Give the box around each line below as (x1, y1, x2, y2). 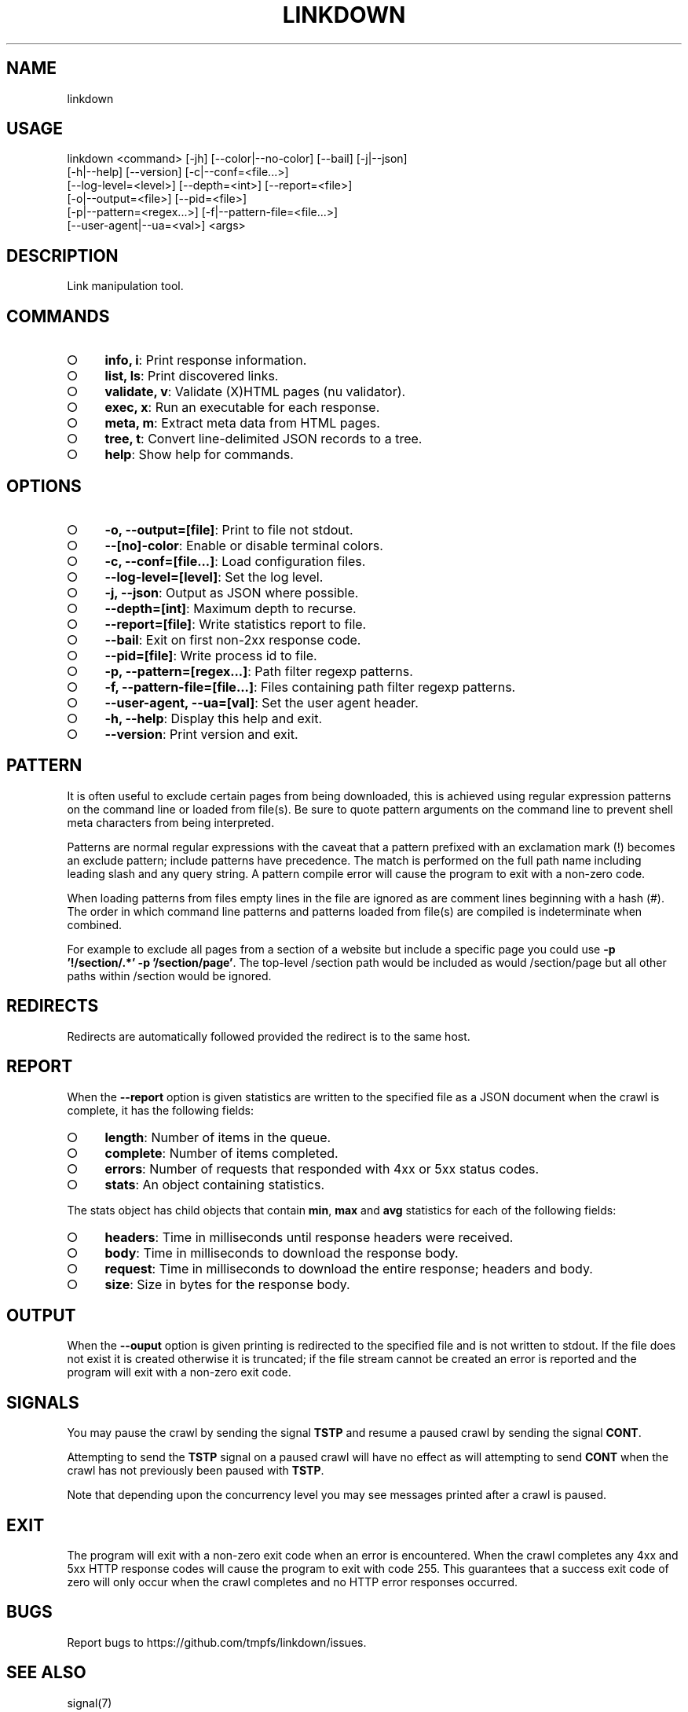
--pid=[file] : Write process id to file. (104, 647, 317, 663)
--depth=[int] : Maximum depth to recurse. (104, 600, 357, 616)
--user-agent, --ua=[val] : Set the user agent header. (104, 694, 419, 711)
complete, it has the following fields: (67, 1103, 254, 1117)
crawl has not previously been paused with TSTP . (67, 1464, 324, 1478)
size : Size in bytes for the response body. (104, 1276, 350, 1292)
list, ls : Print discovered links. (104, 368, 279, 384)
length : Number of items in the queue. (104, 1129, 331, 1145)
